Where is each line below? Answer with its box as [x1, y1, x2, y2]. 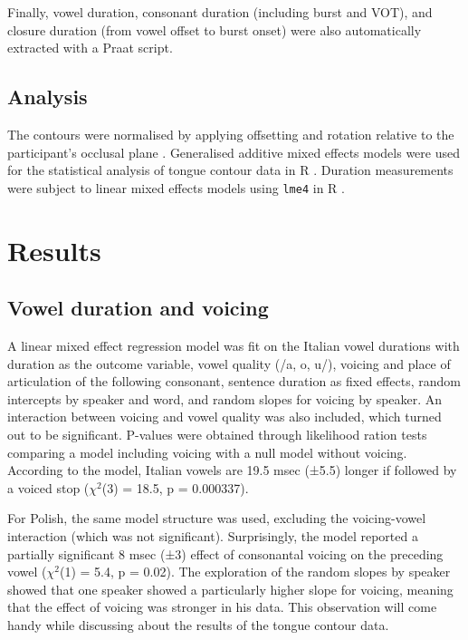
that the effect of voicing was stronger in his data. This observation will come [7, 597, 437, 616]
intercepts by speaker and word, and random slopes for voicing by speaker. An [7, 389, 443, 408]
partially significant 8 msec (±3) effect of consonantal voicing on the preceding [7, 544, 444, 563]
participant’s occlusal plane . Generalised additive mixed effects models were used [7, 142, 460, 161]
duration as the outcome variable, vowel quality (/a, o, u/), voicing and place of [7, 354, 451, 373]
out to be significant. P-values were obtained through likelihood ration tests [7, 424, 427, 443]
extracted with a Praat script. [7, 38, 173, 57]
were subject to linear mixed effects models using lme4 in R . [7, 178, 345, 197]
